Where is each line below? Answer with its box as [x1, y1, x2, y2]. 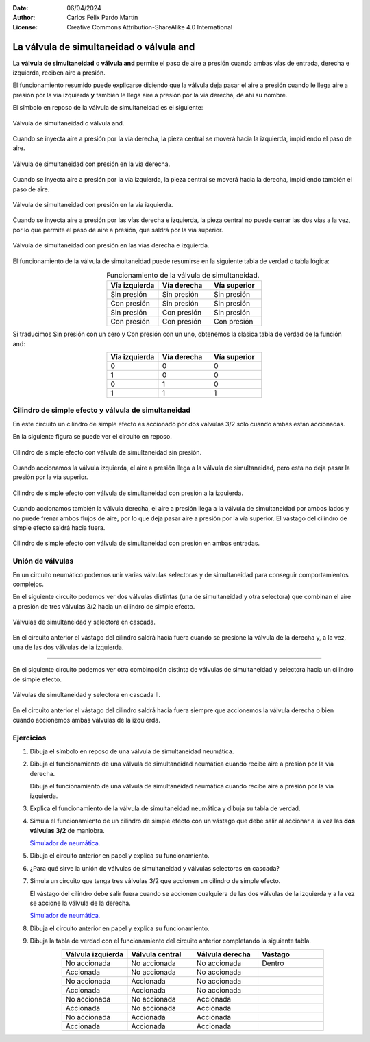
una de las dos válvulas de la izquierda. [12, 643, 124, 651]
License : [12, 23, 38, 31]
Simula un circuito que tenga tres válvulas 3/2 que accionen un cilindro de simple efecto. [29, 877, 281, 885]
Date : [12, 4, 29, 12]
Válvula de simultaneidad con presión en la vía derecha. [12, 160, 171, 168]
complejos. [12, 580, 44, 588]
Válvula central [131, 949, 182, 959]
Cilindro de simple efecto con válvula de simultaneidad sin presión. [12, 448, 202, 456]
